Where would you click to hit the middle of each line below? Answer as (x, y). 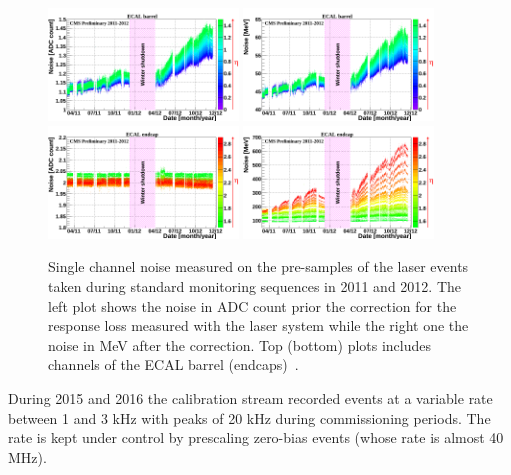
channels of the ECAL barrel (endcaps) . (173, 364)
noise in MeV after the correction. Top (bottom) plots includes (240, 344)
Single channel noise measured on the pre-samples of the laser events (258, 266)
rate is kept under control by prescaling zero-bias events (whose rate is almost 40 (256, 437)
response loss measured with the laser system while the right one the (258, 325)
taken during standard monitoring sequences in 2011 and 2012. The (254, 286)
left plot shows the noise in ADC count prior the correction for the (252, 305)
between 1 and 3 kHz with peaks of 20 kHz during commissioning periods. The (249, 417)
